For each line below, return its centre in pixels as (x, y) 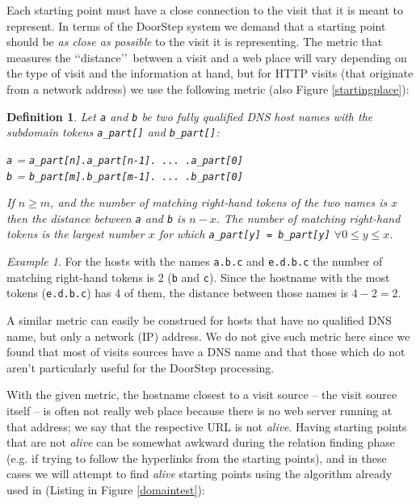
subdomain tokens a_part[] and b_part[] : (113, 132)
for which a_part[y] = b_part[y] (244, 234)
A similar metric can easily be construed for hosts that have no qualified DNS (199, 320)
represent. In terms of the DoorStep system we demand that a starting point (196, 25)
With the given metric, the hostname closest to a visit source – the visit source (202, 395)
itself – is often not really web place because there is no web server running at (199, 411)
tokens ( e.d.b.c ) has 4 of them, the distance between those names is (178, 293)
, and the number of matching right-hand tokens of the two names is (219, 202)
